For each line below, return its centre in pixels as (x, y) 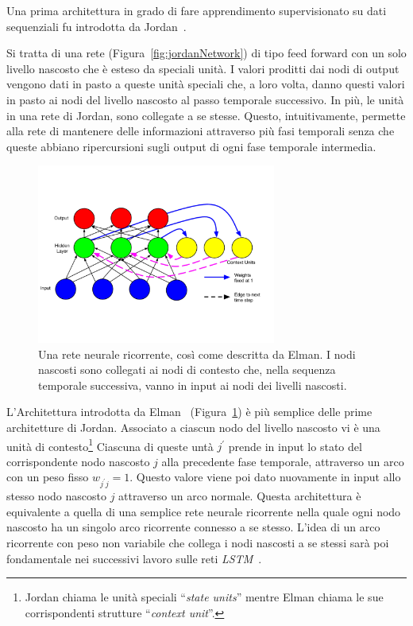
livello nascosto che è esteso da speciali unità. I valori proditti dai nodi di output (203, 68)
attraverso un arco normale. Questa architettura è (240, 496)
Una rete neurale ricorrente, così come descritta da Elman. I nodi (197, 354)
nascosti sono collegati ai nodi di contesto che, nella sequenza (187, 369)
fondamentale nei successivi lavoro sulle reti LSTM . (134, 558)
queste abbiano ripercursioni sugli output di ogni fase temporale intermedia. (191, 146)
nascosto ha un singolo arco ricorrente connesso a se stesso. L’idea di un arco (193, 527)
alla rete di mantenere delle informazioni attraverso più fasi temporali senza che (201, 131)
